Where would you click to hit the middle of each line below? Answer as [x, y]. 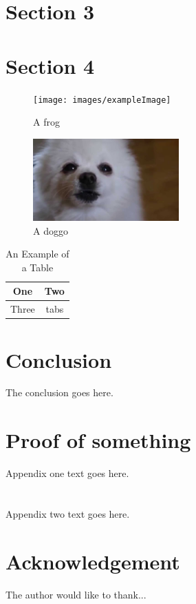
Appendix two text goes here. [68, 513]
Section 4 [50, 65]
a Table [37, 267]
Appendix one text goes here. [67, 473]
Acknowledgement [93, 561]
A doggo [51, 230]
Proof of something [98, 440]
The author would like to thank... [76, 594]
